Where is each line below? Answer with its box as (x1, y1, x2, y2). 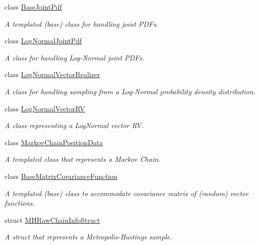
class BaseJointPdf (5, 2, 62, 12)
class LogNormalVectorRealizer (5, 69, 101, 80)
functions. (5, 198, 35, 208)
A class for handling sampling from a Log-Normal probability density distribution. (5, 86, 255, 96)
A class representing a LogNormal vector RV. (5, 120, 144, 131)
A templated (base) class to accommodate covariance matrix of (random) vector (5, 188, 248, 198)
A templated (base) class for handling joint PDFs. (5, 18, 158, 29)
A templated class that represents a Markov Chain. (5, 154, 161, 164)
